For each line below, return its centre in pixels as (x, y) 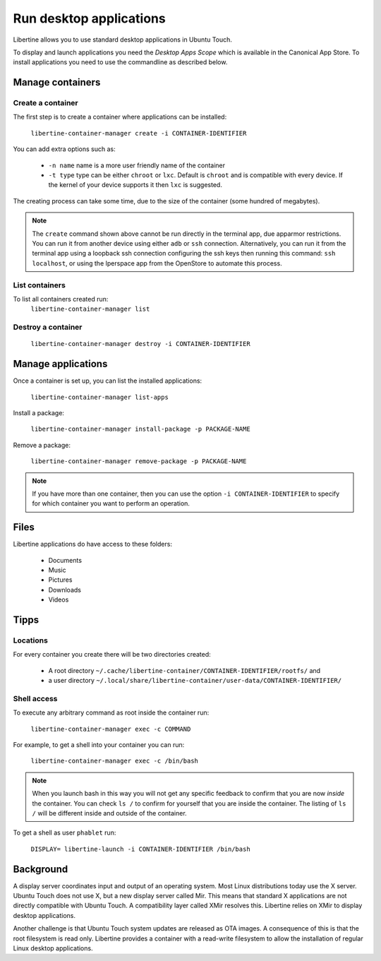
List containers (40, 285)
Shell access (35, 698)
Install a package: (39, 412)
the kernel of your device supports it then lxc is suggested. (135, 185)
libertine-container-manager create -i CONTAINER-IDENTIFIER (139, 133)
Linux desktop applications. (53, 948)
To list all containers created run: (61, 299)
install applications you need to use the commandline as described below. (120, 62)
